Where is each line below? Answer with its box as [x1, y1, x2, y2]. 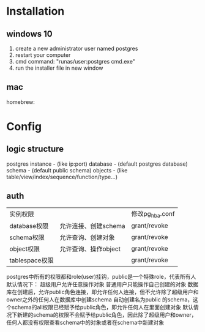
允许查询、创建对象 [59, 233, 115, 242]
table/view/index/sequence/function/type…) [6, 173, 118, 180]
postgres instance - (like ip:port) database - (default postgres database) [6, 160, 188, 168]
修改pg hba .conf [131, 209, 176, 219]
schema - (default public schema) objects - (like [6, 166, 128, 174]
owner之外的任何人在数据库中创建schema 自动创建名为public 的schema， [6, 295, 193, 303]
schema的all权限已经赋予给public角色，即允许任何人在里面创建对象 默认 [11, 303, 194, 311]
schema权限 [9, 233, 45, 242]
